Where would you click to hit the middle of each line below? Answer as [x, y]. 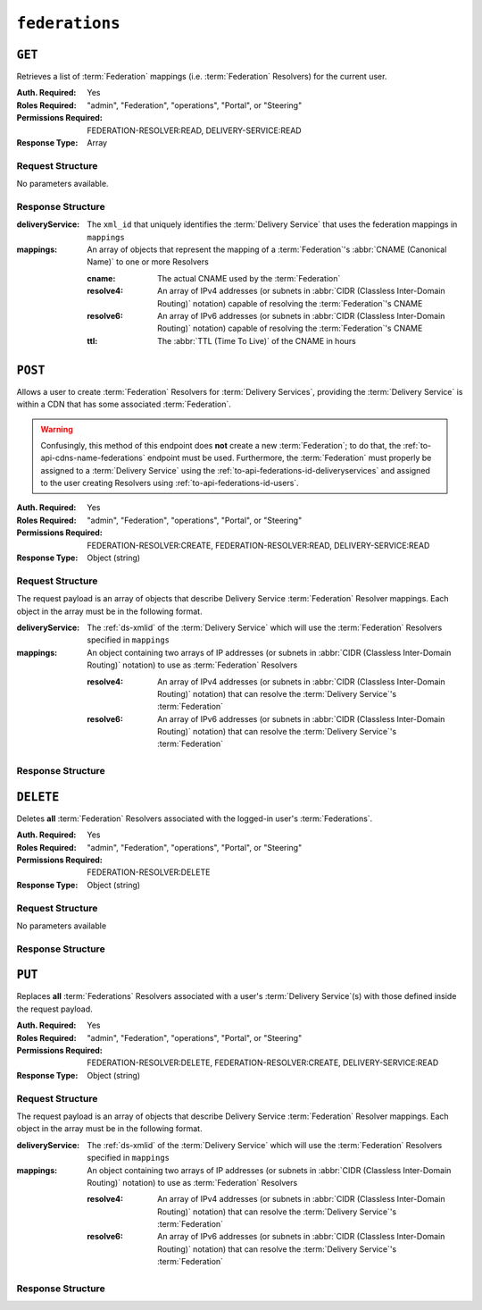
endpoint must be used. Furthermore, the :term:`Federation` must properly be [290, 458]
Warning [57, 429]
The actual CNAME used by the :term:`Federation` [249, 278]
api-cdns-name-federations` [93, 458]
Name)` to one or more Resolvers [148, 262]
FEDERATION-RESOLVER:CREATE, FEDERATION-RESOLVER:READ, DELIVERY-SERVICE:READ [258, 545]
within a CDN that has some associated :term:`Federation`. [124, 404]
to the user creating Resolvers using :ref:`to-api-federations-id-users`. [170, 483]
